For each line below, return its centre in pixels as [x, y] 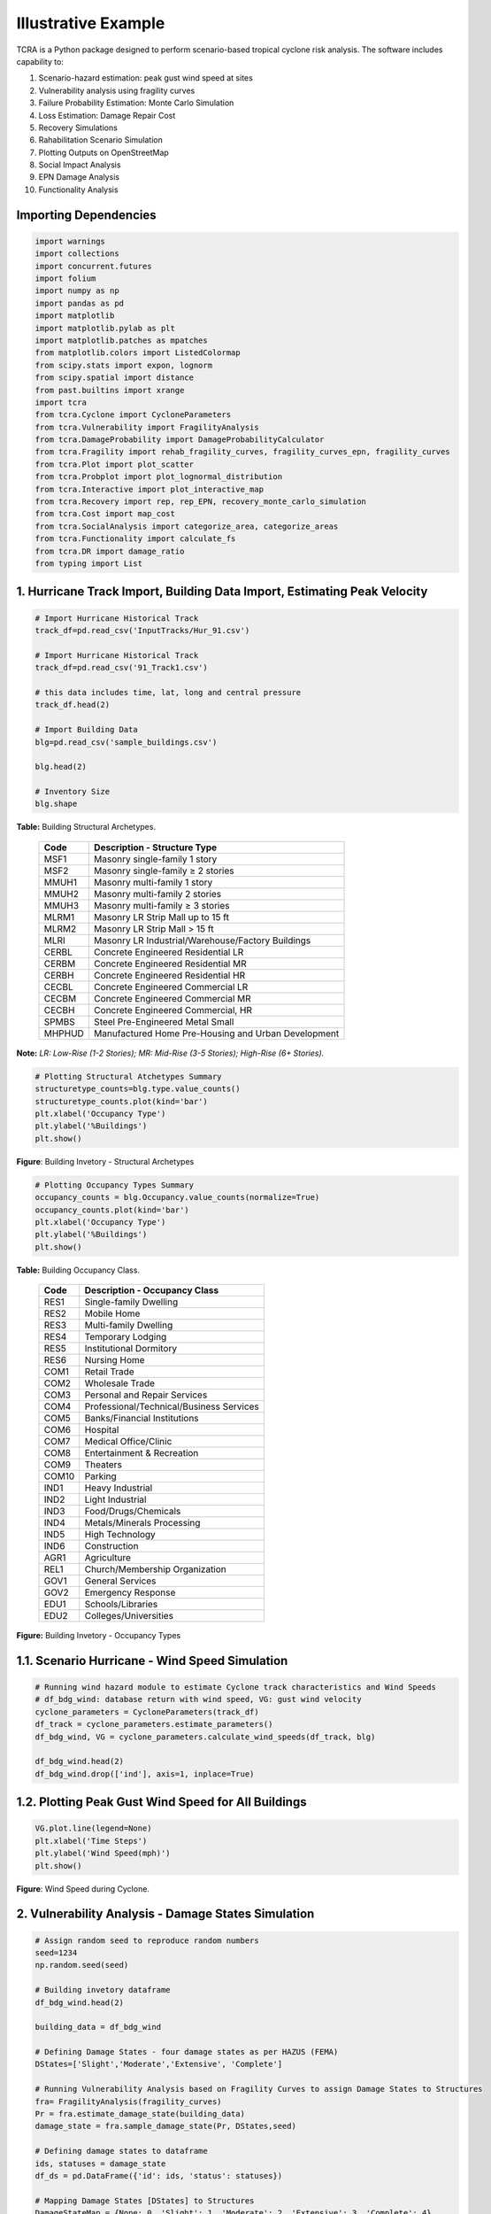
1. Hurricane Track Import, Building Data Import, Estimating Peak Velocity [222, 592]
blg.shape [56, 804]
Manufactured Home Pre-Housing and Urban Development [217, 1033]
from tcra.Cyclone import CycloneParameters [133, 415]
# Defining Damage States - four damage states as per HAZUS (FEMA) [187, 2052]
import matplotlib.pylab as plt [105, 328]
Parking [100, 1476]
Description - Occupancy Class [152, 1290]
